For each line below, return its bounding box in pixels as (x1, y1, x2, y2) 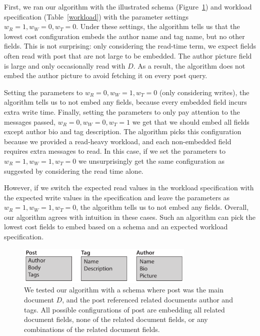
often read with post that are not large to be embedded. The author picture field (4, 50, 252, 61)
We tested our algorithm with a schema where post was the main (24, 284, 223, 295)
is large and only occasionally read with (4, 60, 125, 71)
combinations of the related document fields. (24, 323, 160, 334)
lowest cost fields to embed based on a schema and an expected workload (4, 221, 228, 232)
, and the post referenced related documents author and (62, 294, 233, 305)
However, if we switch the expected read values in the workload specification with (4, 182, 254, 193)
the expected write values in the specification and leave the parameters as (4, 192, 230, 202)
